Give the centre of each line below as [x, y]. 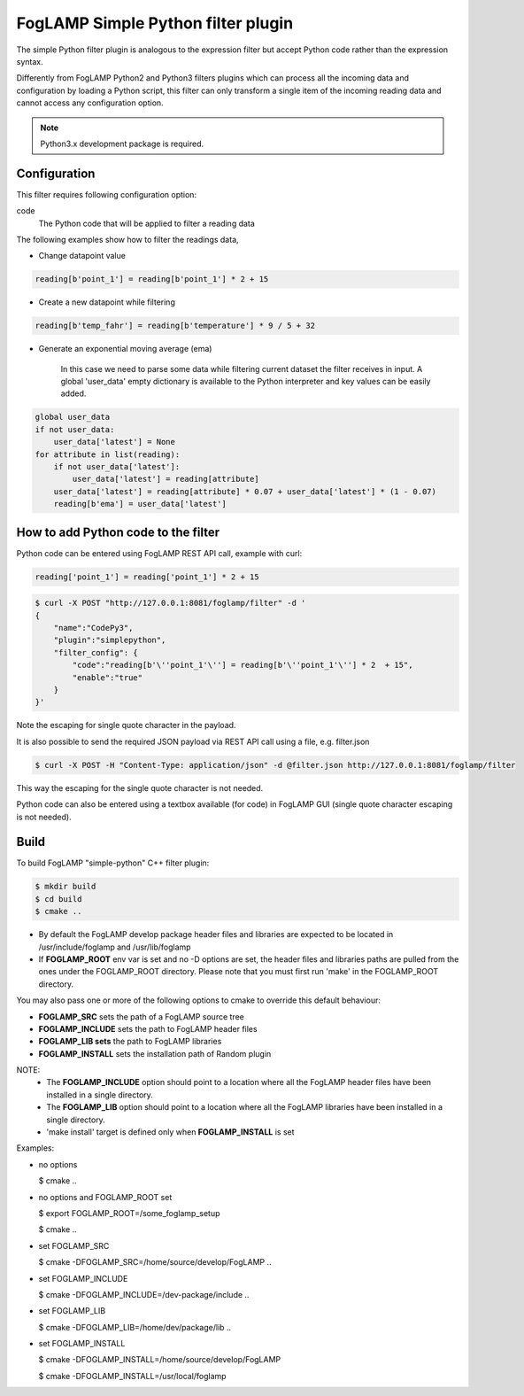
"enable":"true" [108, 677]
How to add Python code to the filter [118, 532]
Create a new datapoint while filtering [107, 302]
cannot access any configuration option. [90, 103]
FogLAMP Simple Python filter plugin [155, 23]
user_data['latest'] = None [115, 442]
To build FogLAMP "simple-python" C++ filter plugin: [113, 863]
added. [73, 393]
